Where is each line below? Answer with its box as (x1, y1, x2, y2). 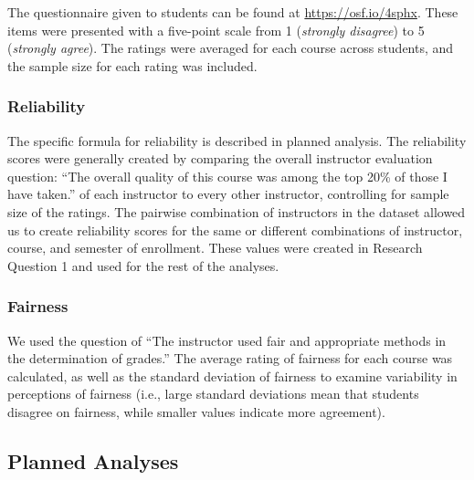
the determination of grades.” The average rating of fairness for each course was (7, 349, 453, 368)
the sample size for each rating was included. (7, 56, 258, 75)
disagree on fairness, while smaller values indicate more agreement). (7, 402, 385, 421)
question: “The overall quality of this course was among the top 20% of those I (7, 166, 448, 185)
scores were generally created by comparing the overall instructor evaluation (7, 149, 433, 168)
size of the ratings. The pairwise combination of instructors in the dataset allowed (7, 202, 466, 221)
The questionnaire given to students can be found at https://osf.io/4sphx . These (7, 3, 458, 21)
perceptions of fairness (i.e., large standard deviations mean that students (7, 384, 419, 403)
